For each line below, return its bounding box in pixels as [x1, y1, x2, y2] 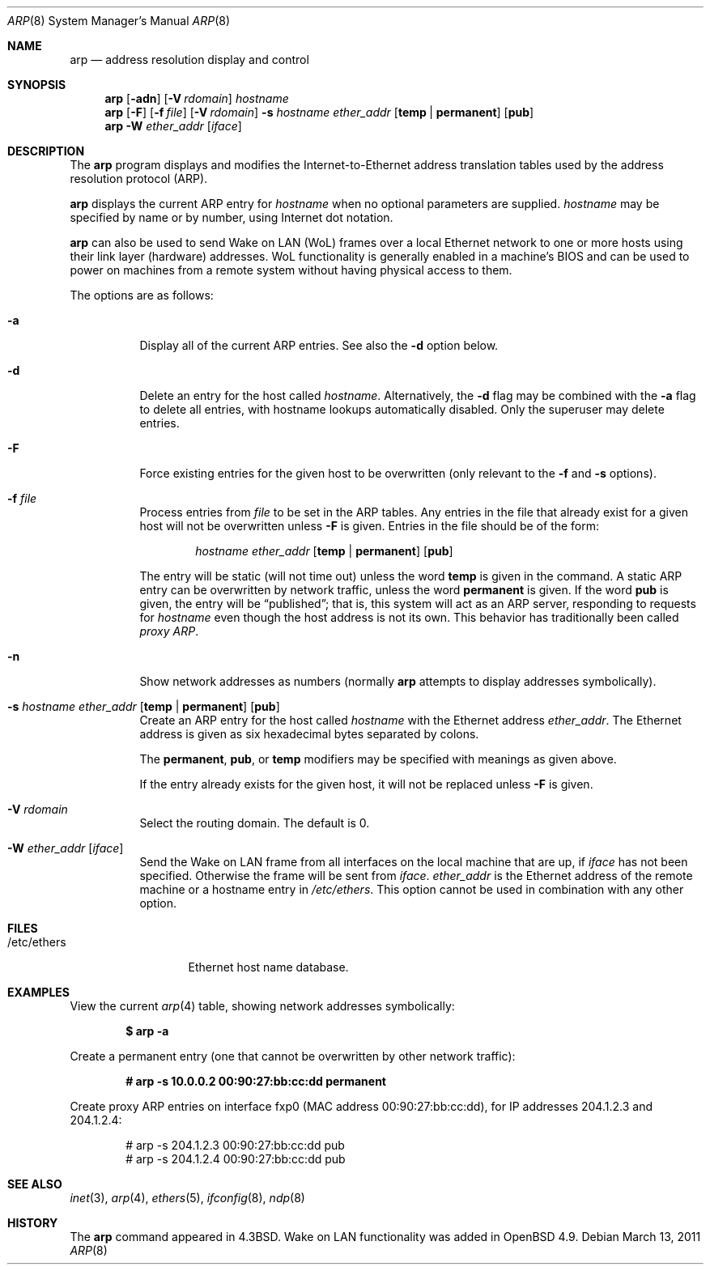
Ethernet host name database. [188, 960, 349, 974]
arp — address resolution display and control [70, 53, 309, 66]
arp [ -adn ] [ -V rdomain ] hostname [104, 91, 289, 105]
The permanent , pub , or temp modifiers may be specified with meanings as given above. [139, 752, 617, 766]
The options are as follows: [70, 288, 214, 302]
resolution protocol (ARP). [70, 172, 208, 185]
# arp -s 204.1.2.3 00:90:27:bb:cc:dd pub [125, 1138, 345, 1152]
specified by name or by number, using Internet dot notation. [70, 210, 393, 224]
